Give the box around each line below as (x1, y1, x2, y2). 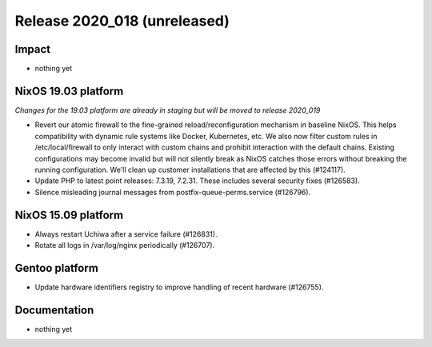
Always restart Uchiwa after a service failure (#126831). (34, 229, 218, 239)
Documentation (14, 303, 94, 317)
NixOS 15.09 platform (14, 208, 124, 221)
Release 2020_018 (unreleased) (14, 12, 230, 30)
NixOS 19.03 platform (14, 84, 124, 98)
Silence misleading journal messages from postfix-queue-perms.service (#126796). (34, 187, 311, 197)
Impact (14, 42, 51, 56)
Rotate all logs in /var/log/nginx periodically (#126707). (34, 241, 215, 249)
